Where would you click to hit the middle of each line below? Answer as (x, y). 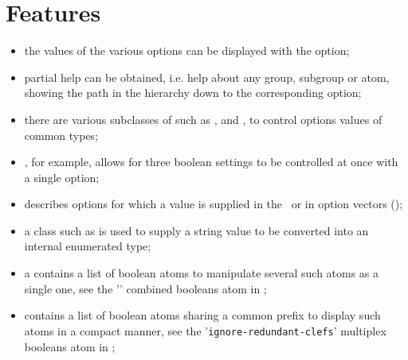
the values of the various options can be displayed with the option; (187, 50)
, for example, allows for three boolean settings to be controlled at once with (211, 162)
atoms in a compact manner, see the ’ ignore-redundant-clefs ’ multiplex (205, 330)
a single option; (62, 177)
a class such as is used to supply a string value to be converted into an (196, 230)
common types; (61, 135)
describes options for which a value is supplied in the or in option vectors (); (214, 204)
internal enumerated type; (88, 246)
